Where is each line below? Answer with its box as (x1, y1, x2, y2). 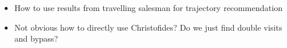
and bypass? (14, 32, 58, 45)
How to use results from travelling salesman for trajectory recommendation (14, 2, 283, 13)
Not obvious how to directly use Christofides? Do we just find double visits (14, 21, 282, 33)
